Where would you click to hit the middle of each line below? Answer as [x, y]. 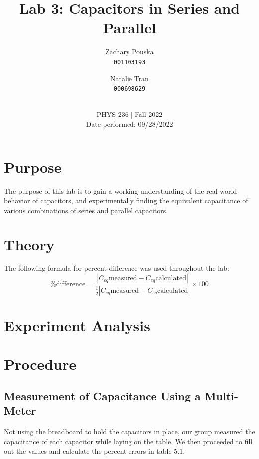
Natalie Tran [129, 78]
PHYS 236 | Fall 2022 [129, 114]
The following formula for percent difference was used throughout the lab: [117, 268]
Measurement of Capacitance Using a [102, 396]
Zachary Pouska [129, 52]
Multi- [221, 396]
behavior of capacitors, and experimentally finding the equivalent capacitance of [126, 200]
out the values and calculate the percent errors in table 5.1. [95, 451]
